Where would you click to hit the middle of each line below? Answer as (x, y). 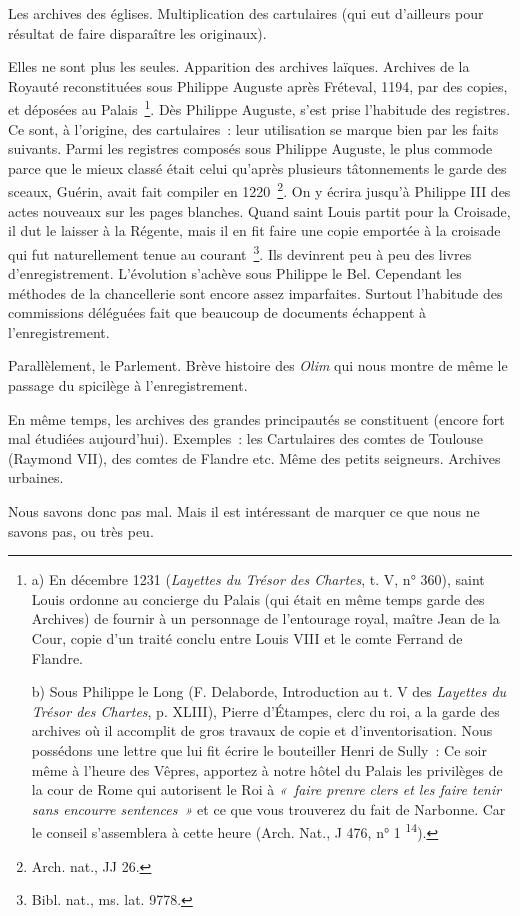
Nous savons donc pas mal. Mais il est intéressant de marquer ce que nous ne (244, 511)
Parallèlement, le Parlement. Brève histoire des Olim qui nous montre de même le (258, 365)
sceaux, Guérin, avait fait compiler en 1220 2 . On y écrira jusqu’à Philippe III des (259, 190)
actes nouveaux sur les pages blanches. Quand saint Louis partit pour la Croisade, (259, 210)
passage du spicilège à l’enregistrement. (128, 385)
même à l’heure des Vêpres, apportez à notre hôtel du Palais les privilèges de (267, 769)
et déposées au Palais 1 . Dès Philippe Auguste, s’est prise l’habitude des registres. (259, 108)
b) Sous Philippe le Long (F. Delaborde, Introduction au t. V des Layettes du (269, 691)
